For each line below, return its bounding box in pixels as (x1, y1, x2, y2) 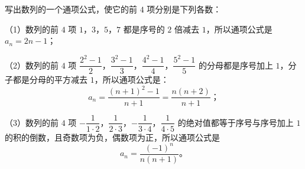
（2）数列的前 (5, 58, 59, 71)
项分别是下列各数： (147, 3, 222, 15)
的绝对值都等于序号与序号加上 (177, 116, 294, 128)
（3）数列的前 (5, 116, 59, 128)
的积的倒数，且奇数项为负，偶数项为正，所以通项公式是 (5, 131, 220, 143)
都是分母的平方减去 (12, 73, 87, 86)
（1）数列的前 (5, 22, 59, 35)
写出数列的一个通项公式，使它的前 (5, 3, 137, 15)
